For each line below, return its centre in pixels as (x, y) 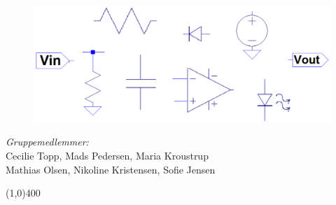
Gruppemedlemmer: (47, 142)
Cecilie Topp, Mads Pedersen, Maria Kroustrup (107, 156)
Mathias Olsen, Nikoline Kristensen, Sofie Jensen (111, 169)
